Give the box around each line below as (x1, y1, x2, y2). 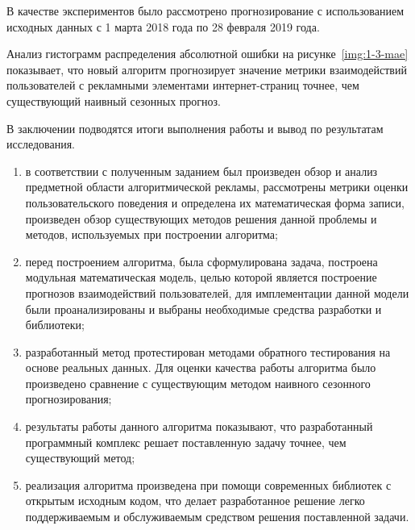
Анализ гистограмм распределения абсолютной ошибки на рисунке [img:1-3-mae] (6, 45, 409, 62)
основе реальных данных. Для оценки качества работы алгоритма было (25, 359, 376, 376)
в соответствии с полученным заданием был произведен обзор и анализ (25, 162, 378, 179)
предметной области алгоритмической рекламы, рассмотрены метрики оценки (25, 178, 409, 195)
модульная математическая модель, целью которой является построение (25, 269, 377, 286)
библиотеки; (25, 316, 85, 333)
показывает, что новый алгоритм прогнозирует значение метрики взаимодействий (6, 61, 407, 77)
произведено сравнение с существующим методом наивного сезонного (25, 374, 371, 391)
